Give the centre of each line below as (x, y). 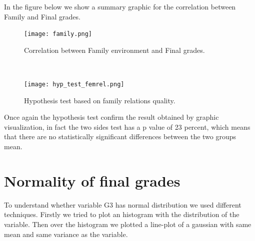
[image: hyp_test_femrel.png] (74, 85)
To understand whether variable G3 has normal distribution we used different (123, 204)
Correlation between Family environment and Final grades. (114, 50)
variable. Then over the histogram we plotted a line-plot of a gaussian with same (128, 224)
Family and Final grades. (42, 16)
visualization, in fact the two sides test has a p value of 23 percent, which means (127, 126)
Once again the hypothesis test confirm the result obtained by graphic (111, 117)
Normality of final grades (92, 180)
